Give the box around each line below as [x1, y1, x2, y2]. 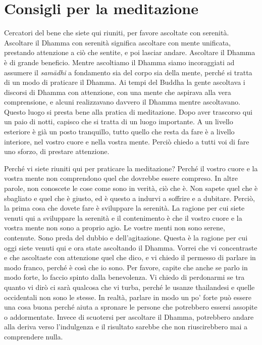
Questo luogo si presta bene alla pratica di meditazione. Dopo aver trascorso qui [4, 106, 252, 117]
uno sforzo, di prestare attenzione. [4, 146, 110, 157]
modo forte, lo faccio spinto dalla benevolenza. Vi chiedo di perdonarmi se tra [4, 272, 245, 282]
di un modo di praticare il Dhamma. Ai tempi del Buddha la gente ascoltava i [4, 77, 245, 87]
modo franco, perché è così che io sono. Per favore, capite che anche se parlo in [4, 262, 248, 272]
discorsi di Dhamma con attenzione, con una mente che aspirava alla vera [4, 86, 231, 97]
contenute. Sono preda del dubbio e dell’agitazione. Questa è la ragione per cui [4, 232, 248, 242]
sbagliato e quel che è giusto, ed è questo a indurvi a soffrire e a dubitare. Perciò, [4, 192, 255, 203]
